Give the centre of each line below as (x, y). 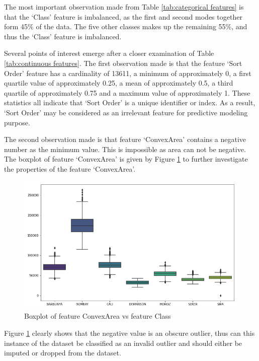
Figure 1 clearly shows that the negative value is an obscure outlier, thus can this (129, 333)
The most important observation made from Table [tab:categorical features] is (124, 7)
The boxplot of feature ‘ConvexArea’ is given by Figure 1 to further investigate (126, 159)
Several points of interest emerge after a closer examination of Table (109, 53)
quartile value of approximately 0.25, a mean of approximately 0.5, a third (119, 83)
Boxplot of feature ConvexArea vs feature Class (98, 316)
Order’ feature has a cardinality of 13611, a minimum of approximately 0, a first (128, 73)
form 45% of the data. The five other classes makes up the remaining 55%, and (126, 26)
